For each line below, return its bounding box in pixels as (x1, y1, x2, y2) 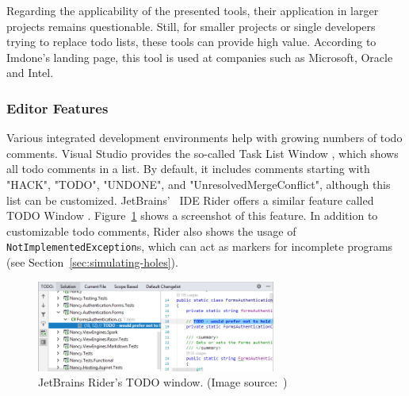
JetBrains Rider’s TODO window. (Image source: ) (38, 374, 288, 390)
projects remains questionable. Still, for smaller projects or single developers (6, 17, 376, 34)
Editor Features (6, 98, 109, 117)
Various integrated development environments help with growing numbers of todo (6, 129, 403, 146)
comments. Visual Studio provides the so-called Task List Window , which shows (6, 144, 399, 161)
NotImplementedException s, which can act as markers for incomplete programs (6, 238, 393, 255)
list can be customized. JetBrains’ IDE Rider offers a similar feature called (6, 191, 374, 208)
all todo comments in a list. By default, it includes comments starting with (6, 160, 370, 177)
